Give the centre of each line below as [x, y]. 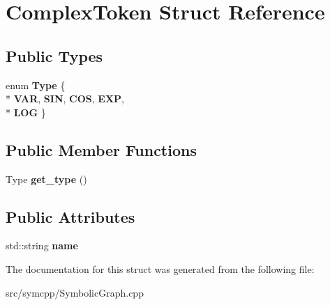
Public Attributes [70, 216]
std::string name [42, 245]
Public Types [54, 55]
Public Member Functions [101, 149]
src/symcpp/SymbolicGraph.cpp [75, 292]
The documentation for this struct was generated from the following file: [160, 268]
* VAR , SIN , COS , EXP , [65, 99]
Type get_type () [46, 179]
